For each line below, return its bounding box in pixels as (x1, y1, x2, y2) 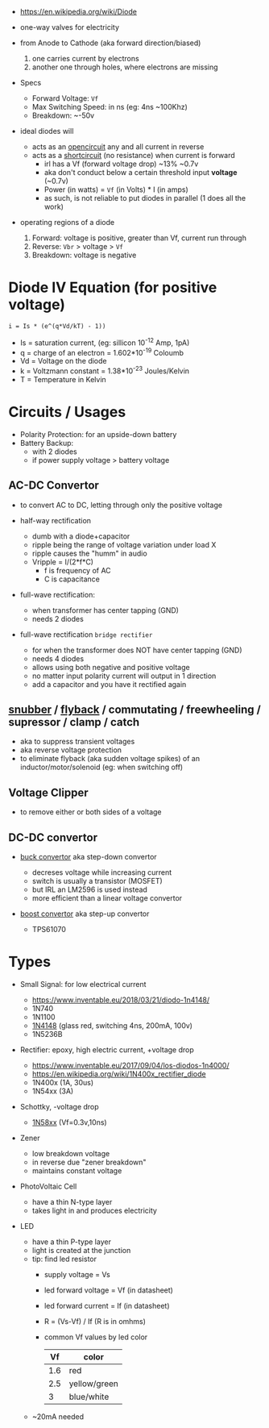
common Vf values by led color (43, 1332, 148, 1342)
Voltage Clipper (8, 785, 89, 799)
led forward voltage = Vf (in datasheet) (43, 1285, 173, 1295)
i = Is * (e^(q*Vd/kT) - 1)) (8, 322, 106, 330)
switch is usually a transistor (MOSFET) (31, 876, 163, 886)
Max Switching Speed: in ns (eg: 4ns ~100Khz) (31, 102, 188, 111)
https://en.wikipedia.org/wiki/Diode (19, 7, 137, 16)
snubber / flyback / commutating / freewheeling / (8, 703, 262, 717)
